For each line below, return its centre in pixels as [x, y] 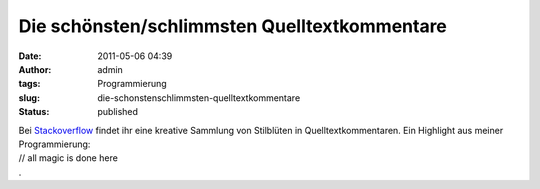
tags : [29, 84]
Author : [35, 69]
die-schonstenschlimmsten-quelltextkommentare [199, 97]
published [118, 112]
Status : [34, 112]
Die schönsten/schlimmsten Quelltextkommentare [232, 26]
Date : [30, 56]
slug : [29, 97]
